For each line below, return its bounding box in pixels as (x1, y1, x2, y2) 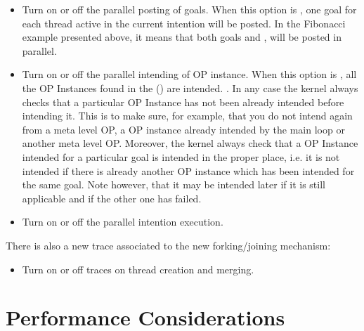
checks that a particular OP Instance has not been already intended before (22, 94, 344, 109)
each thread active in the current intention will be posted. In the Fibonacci (22, 15, 346, 30)
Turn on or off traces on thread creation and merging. (22, 261, 254, 276)
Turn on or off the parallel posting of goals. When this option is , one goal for (22, 2, 357, 16)
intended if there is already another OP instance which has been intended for (22, 163, 355, 178)
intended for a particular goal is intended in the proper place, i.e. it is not (22, 149, 340, 164)
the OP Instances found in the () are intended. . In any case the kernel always (22, 80, 358, 95)
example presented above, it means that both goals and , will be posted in (22, 30, 342, 44)
